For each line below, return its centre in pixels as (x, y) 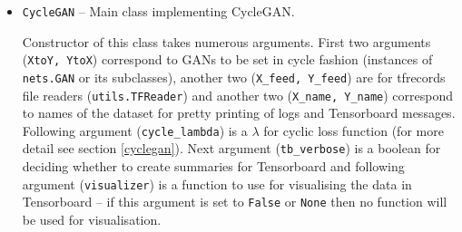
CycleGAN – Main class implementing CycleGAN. (158, 11)
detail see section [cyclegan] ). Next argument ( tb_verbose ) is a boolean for (231, 148)
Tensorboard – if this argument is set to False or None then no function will (235, 202)
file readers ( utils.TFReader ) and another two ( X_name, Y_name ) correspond (238, 95)
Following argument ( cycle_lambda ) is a (135, 130)
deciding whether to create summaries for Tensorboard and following (213, 166)
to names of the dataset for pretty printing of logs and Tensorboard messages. (239, 113)
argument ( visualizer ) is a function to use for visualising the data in (217, 184)
